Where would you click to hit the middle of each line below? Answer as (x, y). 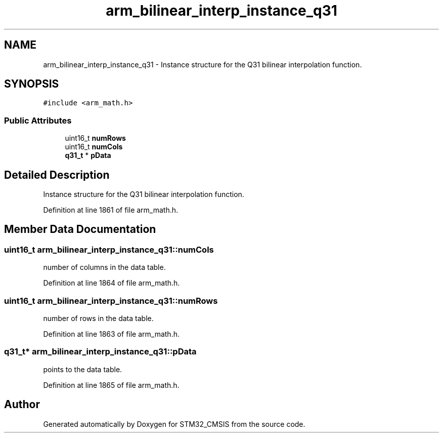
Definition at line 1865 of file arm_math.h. (111, 385)
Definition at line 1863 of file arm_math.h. (111, 334)
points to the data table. (83, 369)
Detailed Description (57, 175)
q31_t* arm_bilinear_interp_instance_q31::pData (100, 352)
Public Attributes (38, 120)
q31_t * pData (88, 155)
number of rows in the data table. (98, 318)
